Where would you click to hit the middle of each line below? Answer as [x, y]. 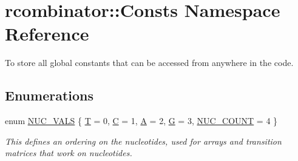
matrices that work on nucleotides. [69, 153]
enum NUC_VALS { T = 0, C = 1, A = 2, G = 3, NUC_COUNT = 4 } [141, 121]
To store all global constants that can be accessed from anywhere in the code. [149, 63]
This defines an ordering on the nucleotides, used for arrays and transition [143, 141]
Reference [47, 34]
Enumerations [49, 95]
